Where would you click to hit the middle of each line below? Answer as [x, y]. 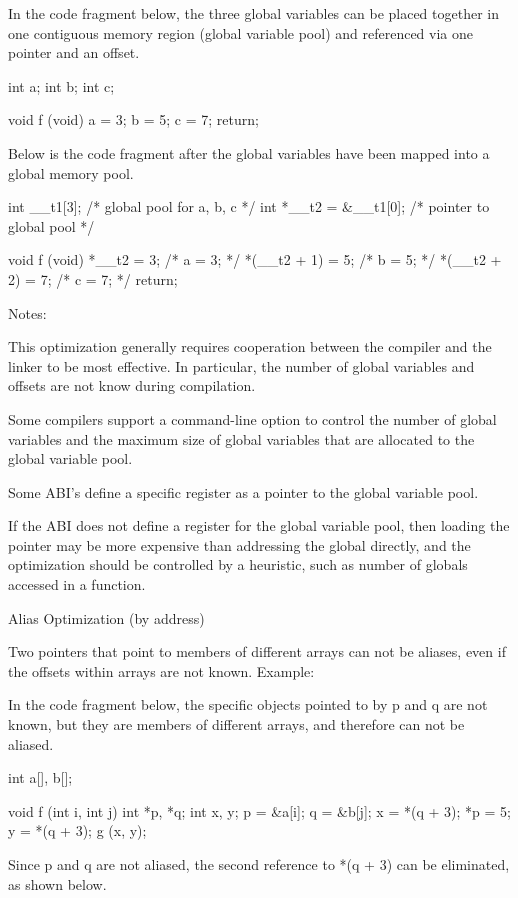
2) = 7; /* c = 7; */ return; [93, 278]
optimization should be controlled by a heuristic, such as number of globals [238, 564]
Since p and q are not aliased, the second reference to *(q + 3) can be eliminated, [259, 864]
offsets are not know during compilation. [132, 385]
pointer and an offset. [74, 52]
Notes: [27, 312]
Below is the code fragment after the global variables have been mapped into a [249, 152]
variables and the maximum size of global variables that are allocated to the [241, 438]
